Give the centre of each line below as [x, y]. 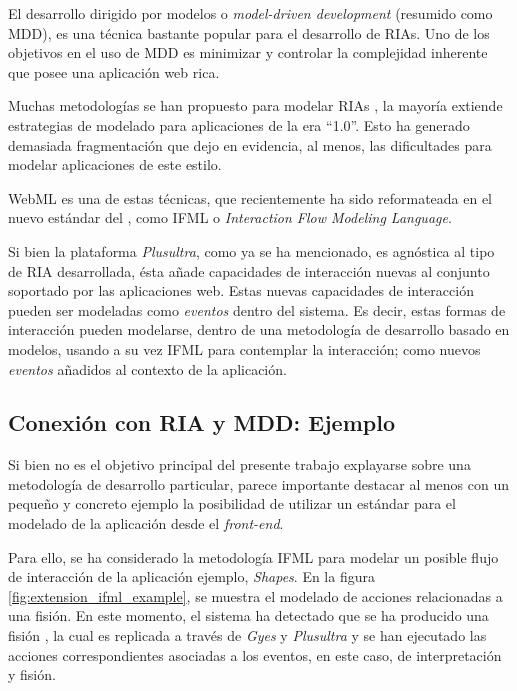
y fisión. [32, 674]
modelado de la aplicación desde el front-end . [146, 523]
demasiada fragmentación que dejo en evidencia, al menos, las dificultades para [250, 144]
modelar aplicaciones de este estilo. [115, 164]
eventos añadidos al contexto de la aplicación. [147, 368]
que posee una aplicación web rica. [114, 71]
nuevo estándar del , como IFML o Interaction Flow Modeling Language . [230, 217]
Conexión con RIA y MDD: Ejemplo [201, 422]
